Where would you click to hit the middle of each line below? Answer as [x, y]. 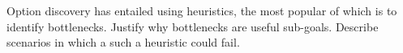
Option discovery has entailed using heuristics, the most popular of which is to [202, 10]
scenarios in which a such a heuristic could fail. [123, 42]
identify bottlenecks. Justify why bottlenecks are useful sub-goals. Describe [193, 26]
